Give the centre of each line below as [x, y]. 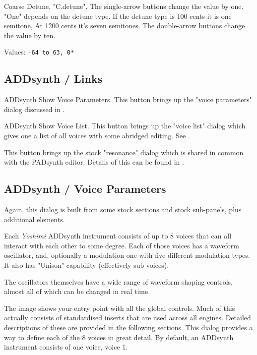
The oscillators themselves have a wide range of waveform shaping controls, [119, 281]
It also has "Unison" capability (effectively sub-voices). [87, 265]
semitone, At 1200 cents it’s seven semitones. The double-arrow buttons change [125, 26]
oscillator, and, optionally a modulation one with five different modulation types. [127, 255]
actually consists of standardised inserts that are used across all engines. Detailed [128, 318]
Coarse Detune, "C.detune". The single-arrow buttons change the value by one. [124, 6]
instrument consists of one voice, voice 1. [66, 347]
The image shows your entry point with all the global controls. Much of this [120, 308]
